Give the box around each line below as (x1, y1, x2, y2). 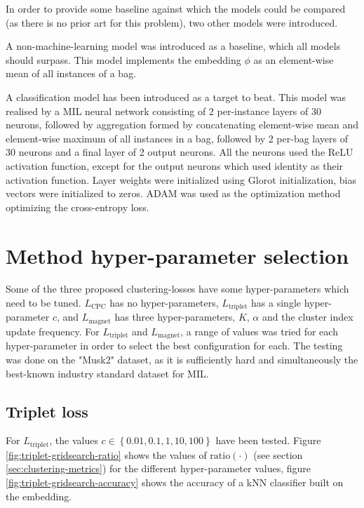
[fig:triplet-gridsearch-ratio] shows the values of (6, 447, 207, 462)
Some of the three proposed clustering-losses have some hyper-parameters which (6, 281, 349, 296)
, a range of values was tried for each (180, 323, 338, 338)
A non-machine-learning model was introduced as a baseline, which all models (6, 39, 341, 53)
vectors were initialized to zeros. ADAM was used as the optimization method (6, 186, 341, 201)
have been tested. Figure (215, 433, 321, 448)
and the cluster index (262, 309, 353, 324)
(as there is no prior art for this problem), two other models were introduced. (6, 15, 338, 29)
